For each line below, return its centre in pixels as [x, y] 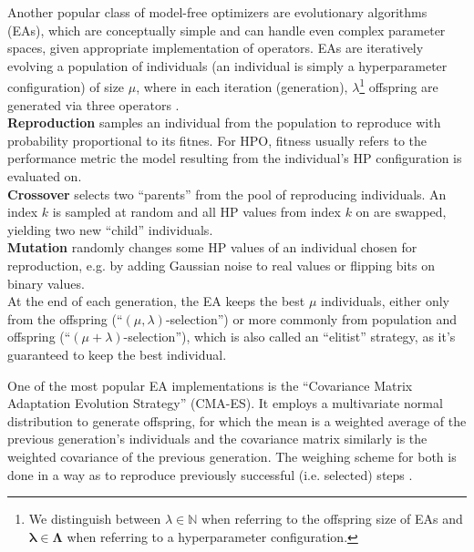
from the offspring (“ [65, 318]
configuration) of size [66, 87]
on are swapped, [401, 212]
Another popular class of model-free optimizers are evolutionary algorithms [217, 12]
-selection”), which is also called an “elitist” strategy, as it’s [289, 337]
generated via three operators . [93, 104]
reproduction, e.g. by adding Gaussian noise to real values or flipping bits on [221, 265]
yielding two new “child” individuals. [110, 229]
